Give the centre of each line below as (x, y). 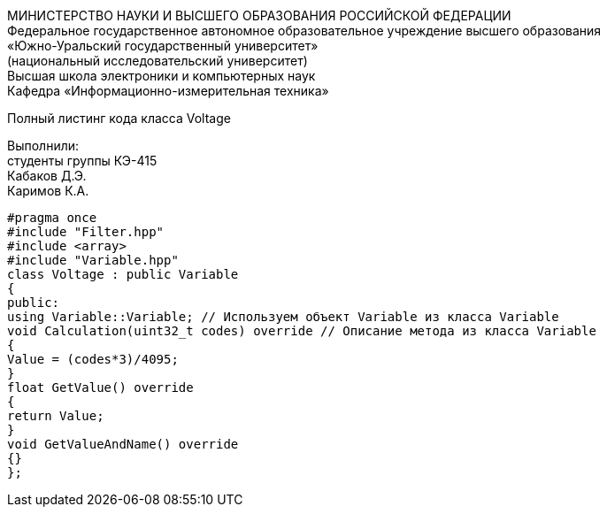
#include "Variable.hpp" (93, 260)
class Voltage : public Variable (123, 274)
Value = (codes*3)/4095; (93, 359)
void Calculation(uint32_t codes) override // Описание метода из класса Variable (302, 331)
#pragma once (52, 218)
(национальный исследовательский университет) (158, 61)
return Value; (56, 416)
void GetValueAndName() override (123, 444)
